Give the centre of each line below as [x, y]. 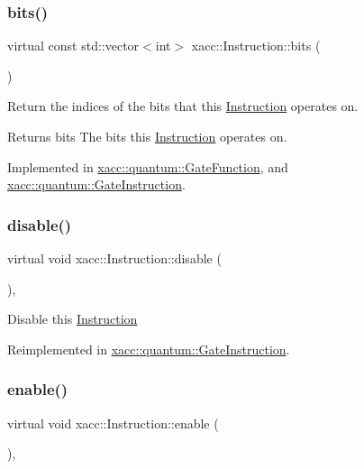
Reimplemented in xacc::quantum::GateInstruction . [149, 349]
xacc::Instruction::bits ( [256, 46]
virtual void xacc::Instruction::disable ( [114, 258]
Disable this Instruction [73, 319]
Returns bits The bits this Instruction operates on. [147, 136]
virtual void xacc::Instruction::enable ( [113, 423]
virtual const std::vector [73, 46]
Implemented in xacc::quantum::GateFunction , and [148, 166]
